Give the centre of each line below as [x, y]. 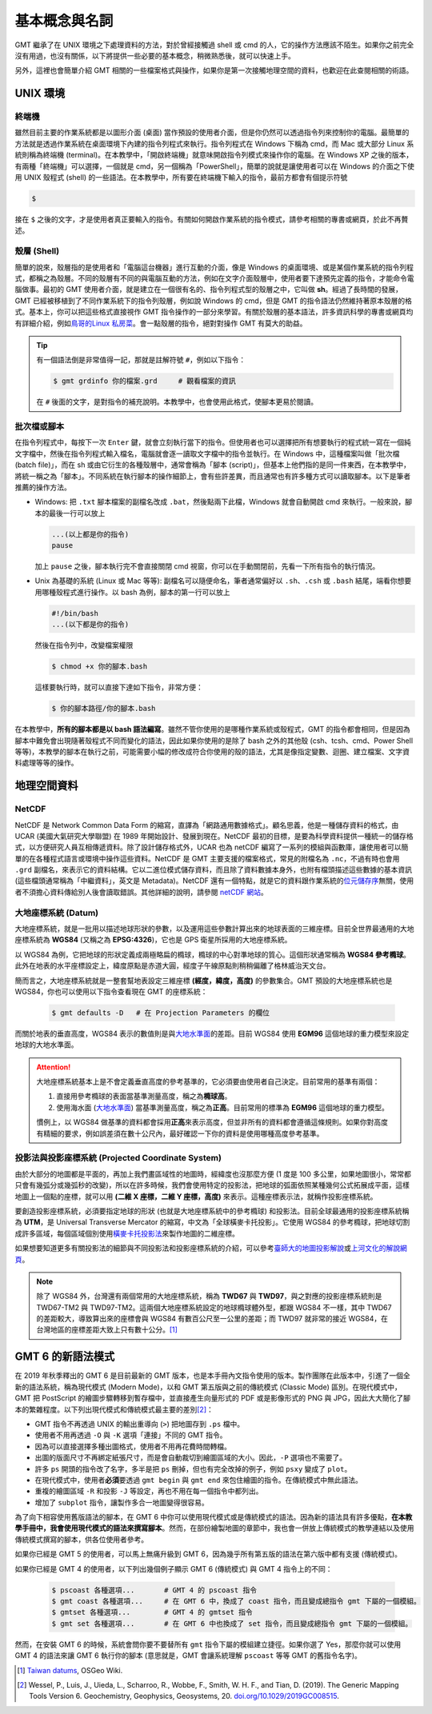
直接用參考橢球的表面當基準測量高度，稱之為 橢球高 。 [144, 1097]
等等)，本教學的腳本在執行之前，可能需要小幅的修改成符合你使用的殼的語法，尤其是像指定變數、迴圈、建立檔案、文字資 [212, 751]
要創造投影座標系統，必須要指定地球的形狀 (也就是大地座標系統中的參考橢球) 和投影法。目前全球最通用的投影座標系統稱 [212, 1211]
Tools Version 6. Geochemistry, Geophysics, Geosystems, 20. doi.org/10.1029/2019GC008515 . [184, 1696]
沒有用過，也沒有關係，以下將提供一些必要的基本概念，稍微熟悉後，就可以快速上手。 [155, 55]
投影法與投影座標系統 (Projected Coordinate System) [118, 1158]
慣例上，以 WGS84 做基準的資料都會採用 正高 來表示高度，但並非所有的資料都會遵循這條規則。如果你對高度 [212, 1122]
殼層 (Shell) [37, 251]
